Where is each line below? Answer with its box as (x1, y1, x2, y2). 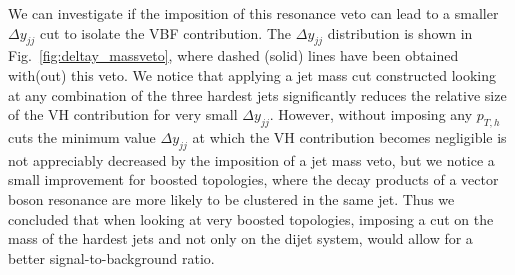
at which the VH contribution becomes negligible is (192, 126, 507, 147)
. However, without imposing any (269, 104, 473, 125)
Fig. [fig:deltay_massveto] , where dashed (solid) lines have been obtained (8, 45, 459, 66)
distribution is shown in (327, 22, 473, 43)
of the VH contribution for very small (8, 104, 238, 125)
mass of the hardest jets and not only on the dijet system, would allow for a (8, 228, 473, 249)
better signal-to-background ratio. (8, 247, 215, 268)
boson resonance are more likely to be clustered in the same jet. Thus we (8, 188, 455, 209)
